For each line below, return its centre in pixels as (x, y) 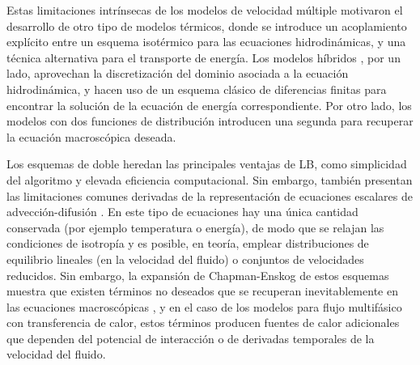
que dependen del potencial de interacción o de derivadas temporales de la (191, 338)
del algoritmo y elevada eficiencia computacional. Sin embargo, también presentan (210, 179)
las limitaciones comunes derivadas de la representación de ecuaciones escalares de (210, 195)
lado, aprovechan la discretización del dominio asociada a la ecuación (178, 73)
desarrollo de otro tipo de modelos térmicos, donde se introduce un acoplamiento (207, 25)
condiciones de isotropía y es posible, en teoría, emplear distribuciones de (188, 243)
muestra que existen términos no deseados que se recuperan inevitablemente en (202, 291)
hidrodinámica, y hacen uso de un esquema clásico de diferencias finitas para (197, 89)
